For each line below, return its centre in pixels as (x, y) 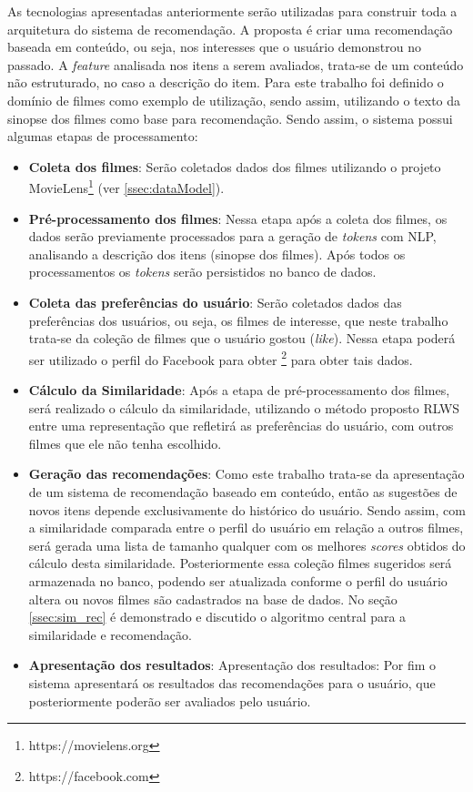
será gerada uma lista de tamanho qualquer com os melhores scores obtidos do (247, 545)
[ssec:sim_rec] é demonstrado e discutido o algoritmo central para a (217, 617)
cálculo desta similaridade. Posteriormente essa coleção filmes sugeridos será (240, 563)
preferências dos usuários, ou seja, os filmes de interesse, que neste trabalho (238, 320)
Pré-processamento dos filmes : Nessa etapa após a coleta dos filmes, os (238, 218)
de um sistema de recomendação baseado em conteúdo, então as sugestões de (243, 491)
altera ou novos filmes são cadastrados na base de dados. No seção (213, 599)
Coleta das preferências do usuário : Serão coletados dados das (215, 302)
